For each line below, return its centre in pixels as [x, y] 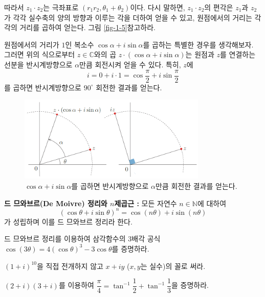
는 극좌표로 [61, 7]
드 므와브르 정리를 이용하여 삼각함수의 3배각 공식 [82, 239]
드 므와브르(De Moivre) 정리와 [56, 203]
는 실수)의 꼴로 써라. [173, 266]
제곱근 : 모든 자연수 [146, 203]
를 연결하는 [238, 54]
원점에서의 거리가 [32, 44]
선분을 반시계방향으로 [38, 64]
